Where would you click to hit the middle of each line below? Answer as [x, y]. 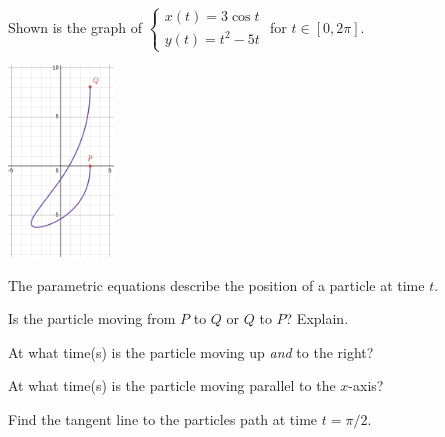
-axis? [366, 385]
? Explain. [317, 318]
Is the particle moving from [92, 318]
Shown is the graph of [75, 26]
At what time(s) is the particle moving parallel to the [172, 385]
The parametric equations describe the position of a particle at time [216, 284]
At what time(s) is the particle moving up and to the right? [191, 351]
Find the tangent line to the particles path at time [163, 419]
